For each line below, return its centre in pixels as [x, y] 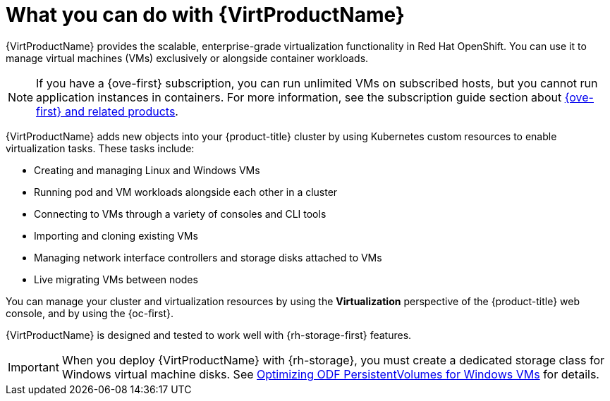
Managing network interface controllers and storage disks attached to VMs [208, 257]
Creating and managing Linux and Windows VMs [147, 170]
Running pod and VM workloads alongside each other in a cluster [186, 192]
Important [33, 367]
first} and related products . [107, 111]
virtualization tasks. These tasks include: [100, 148]
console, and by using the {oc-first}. [90, 313]
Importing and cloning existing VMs [116, 235]
